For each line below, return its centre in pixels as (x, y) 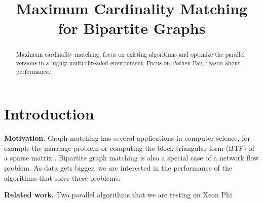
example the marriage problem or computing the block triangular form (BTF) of (129, 148)
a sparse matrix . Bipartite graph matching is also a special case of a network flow (131, 158)
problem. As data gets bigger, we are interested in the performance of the (118, 168)
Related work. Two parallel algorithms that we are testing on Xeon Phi (118, 195)
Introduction (49, 114)
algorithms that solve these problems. (62, 177)
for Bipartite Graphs (132, 28)
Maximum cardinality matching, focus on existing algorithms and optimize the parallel (130, 54)
